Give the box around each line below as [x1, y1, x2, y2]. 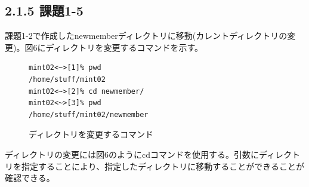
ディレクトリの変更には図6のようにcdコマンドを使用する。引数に [5, 148, 259, 160]
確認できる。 [5, 171, 55, 184]
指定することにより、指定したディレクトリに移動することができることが [21, 160, 304, 172]
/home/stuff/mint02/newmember [29, 110, 149, 119]
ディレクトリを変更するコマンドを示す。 [45, 41, 203, 53]
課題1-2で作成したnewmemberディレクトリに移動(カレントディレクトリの [5, 29, 288, 42]
